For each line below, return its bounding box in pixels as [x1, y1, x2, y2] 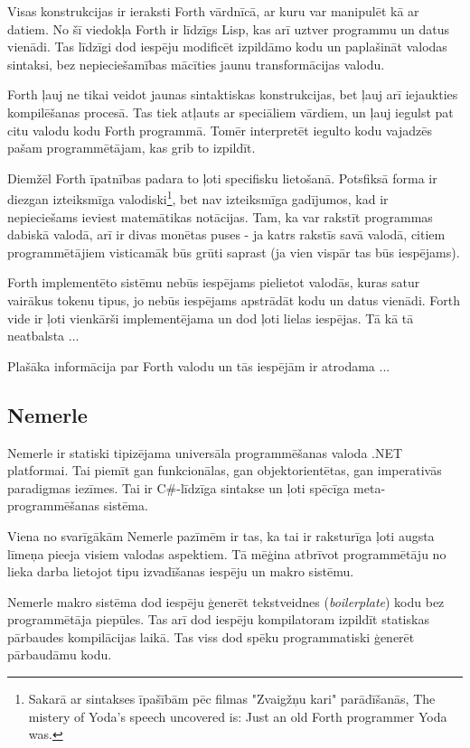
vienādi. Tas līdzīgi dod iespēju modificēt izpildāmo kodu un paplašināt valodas [7, 37, 447, 56]
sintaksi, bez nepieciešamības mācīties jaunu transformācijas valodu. [7, 54, 385, 73]
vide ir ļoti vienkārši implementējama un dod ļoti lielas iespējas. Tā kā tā [7, 308, 414, 327]
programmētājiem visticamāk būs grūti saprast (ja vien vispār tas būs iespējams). [7, 242, 460, 261]
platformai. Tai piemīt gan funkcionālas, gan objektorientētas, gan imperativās [7, 461, 442, 480]
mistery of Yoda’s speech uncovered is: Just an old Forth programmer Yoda [28, 706, 447, 725]
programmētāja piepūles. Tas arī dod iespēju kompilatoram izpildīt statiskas [7, 610, 429, 629]
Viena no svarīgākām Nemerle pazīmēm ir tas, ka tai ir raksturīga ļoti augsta [7, 526, 435, 545]
